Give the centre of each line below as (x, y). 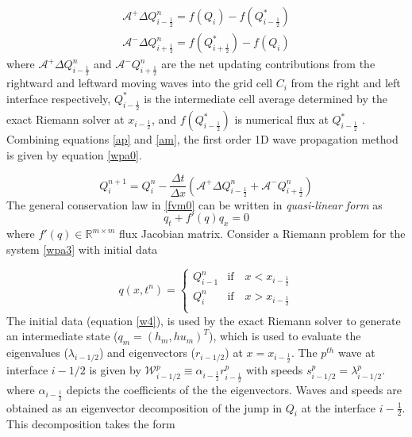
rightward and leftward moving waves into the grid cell (140, 83)
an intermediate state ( (62, 336)
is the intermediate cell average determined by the (266, 98)
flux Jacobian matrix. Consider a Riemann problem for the (262, 234)
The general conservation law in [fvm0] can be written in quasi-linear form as (194, 204)
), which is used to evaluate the (285, 336)
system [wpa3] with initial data (82, 249)
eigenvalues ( (37, 353)
